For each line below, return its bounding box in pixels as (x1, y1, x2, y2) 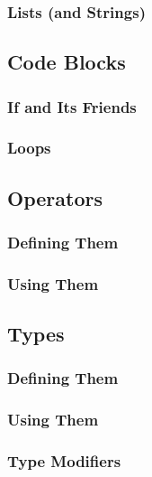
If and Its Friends (7, 95, 137, 117)
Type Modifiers (7, 450, 121, 472)
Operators (7, 183, 103, 211)
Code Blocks (7, 48, 126, 76)
